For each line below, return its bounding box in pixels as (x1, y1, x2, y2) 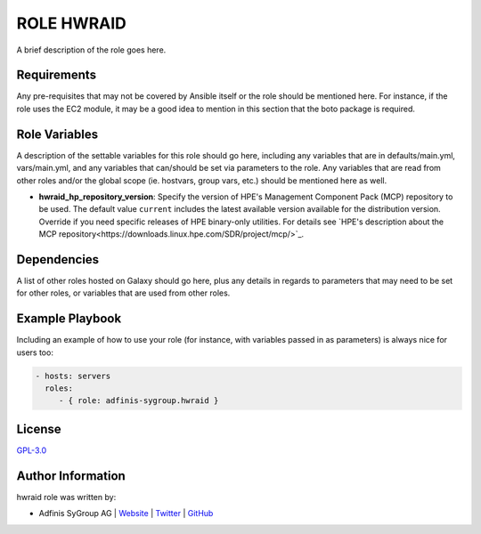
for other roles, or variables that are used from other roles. (16, 287, 231, 298)
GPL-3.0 (16, 445, 47, 456)
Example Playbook (16, 311, 122, 327)
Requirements (16, 68, 97, 83)
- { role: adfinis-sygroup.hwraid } (58, 396, 219, 406)
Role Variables (16, 126, 98, 142)
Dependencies (16, 252, 100, 267)
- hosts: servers (35, 370, 111, 381)
